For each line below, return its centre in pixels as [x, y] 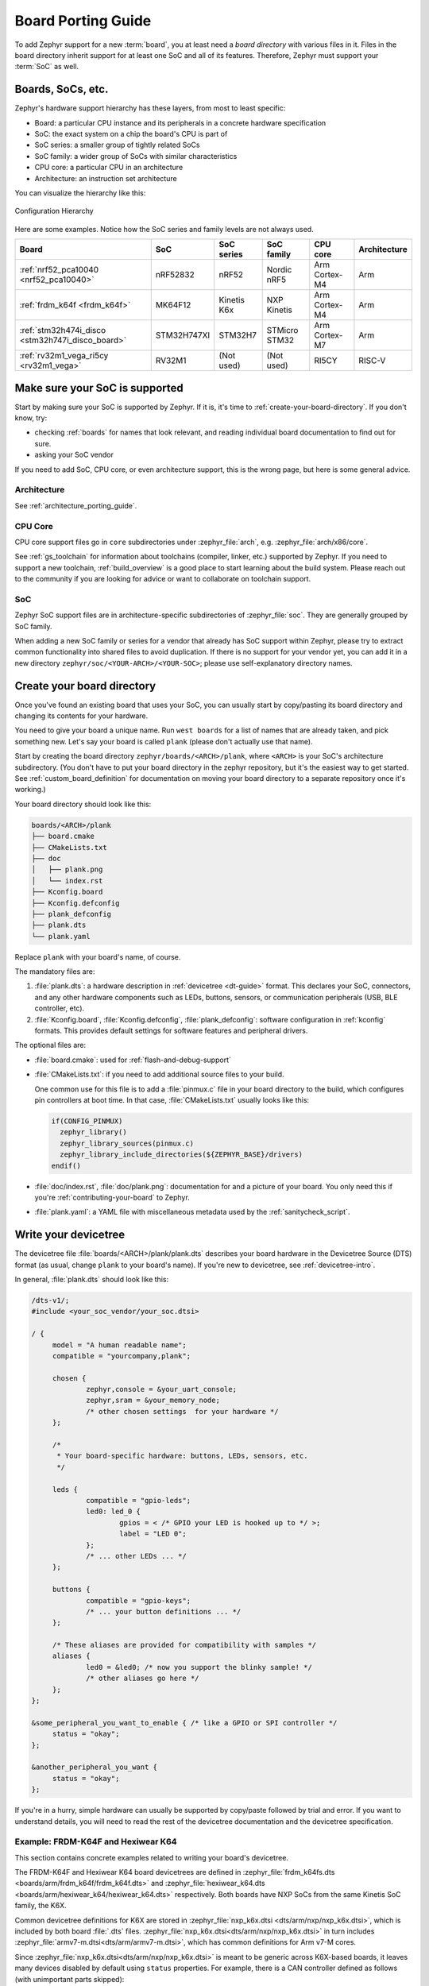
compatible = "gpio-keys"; [138, 1600]
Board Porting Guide [83, 21]
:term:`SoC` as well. [47, 67]
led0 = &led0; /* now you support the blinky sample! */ [199, 1667]
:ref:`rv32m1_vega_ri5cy [64, 356]
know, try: [31, 418]
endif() [66, 1165]
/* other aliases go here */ [143, 1679]
